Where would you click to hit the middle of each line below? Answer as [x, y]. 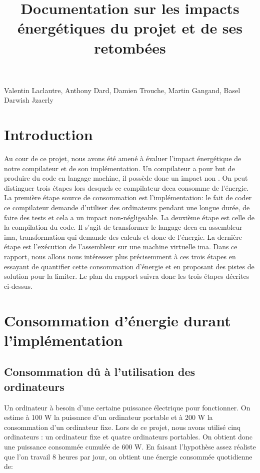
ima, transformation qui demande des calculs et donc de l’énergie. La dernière [123, 236]
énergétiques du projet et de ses [130, 28]
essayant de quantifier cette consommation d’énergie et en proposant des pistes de [129, 266]
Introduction [48, 134]
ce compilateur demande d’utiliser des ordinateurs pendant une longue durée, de [127, 207]
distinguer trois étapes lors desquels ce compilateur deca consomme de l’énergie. [126, 187]
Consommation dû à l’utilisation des [100, 372]
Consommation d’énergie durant [117, 320]
